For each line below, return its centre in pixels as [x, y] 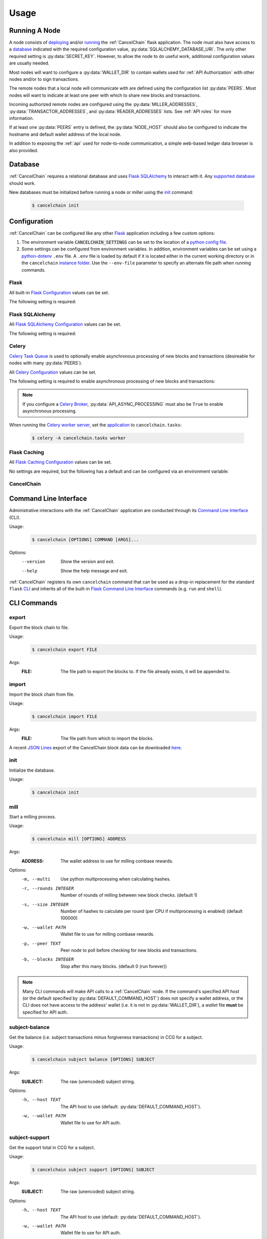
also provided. [24, 150]
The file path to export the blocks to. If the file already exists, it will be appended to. [146, 672]
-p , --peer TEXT [41, 943]
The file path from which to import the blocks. [107, 738]
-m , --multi [36, 879]
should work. [22, 183]
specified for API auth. [45, 1012]
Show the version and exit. [88, 562]
